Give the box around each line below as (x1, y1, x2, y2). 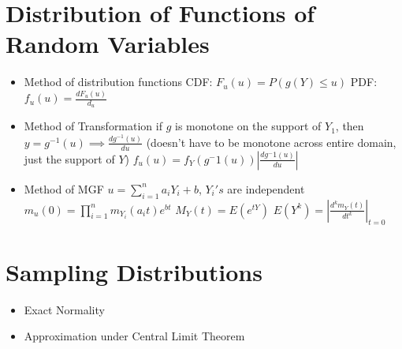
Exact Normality (24, 301, 105, 317)
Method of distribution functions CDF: (24, 73, 213, 90)
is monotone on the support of (175, 118, 322, 134)
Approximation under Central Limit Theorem (24, 328, 245, 344)
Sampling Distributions (6, 255, 262, 287)
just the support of (24, 150, 115, 167)
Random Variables (6, 28, 210, 60)
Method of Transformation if (24, 118, 162, 134)
